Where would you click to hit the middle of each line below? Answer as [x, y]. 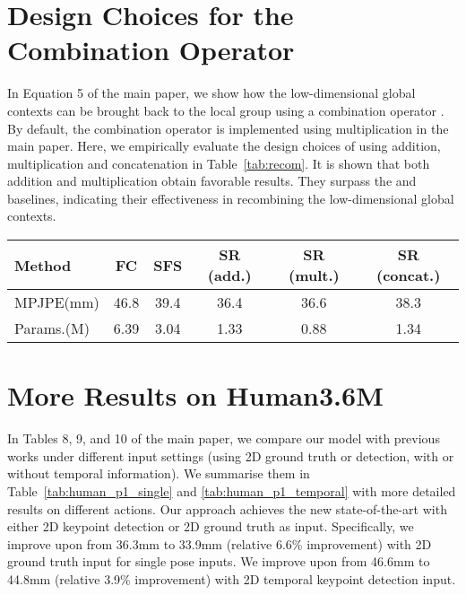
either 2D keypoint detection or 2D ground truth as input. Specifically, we [211, 526]
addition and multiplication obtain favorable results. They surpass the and [212, 181]
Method [43, 265]
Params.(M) [52, 328]
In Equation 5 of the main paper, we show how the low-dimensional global [211, 93]
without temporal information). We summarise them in [159, 473]
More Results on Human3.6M [195, 395]
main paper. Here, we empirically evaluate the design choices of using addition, [224, 146]
